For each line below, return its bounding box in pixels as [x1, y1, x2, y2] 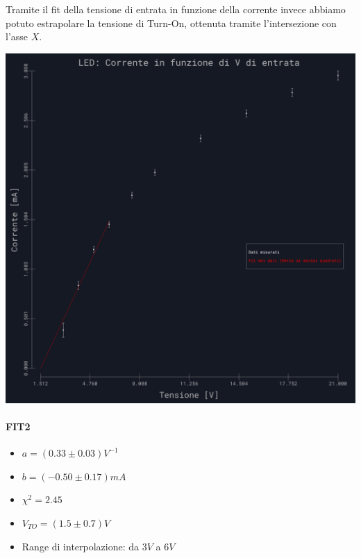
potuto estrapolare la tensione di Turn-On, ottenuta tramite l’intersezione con [6, 15, 337, 30]
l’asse [6, 29, 28, 44]
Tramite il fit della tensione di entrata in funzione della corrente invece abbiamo [6, 2, 346, 16]
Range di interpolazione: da [22, 539, 140, 553]
